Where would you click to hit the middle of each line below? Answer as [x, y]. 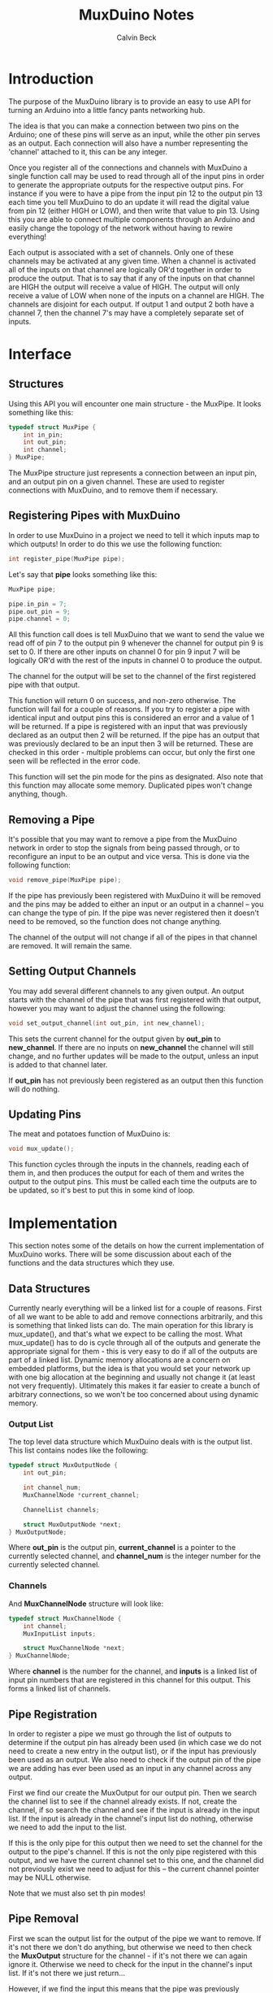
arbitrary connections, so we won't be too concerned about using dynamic [133, 1395]
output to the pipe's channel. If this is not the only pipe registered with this [133, 1852]
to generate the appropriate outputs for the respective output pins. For [126, 185]
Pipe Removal [43, 1919]
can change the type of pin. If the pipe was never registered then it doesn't [134, 913]
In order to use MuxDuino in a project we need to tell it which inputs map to [134, 535]
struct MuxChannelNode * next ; [74, 1648]
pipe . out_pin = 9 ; [39, 611]
